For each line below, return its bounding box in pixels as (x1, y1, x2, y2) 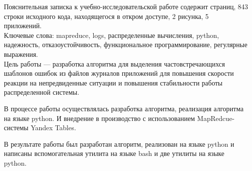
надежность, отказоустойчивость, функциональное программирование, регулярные (4, 39, 248, 50)
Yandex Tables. (31, 122, 76, 133)
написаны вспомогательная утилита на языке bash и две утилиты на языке (4, 148, 225, 158)
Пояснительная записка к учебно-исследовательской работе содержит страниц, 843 (4, 1, 248, 11)
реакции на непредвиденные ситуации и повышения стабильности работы (4, 77, 223, 87)
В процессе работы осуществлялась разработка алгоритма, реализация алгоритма (4, 103, 244, 113)
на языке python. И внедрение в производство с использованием (4, 113, 195, 123)
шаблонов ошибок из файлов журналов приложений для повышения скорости (4, 68, 234, 78)
